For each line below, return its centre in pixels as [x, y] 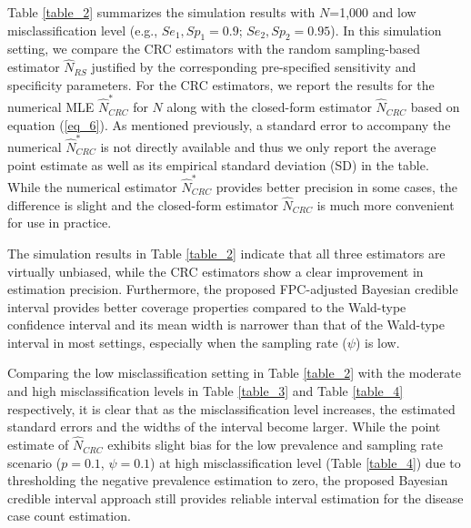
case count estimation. [69, 516]
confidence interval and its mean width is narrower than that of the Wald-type [226, 325]
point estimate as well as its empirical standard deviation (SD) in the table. [218, 164]
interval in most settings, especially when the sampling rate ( [177, 342]
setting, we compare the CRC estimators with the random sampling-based [214, 49]
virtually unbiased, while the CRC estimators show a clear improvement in [215, 271]
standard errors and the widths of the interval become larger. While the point [224, 426]
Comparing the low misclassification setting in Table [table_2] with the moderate [234, 373]
